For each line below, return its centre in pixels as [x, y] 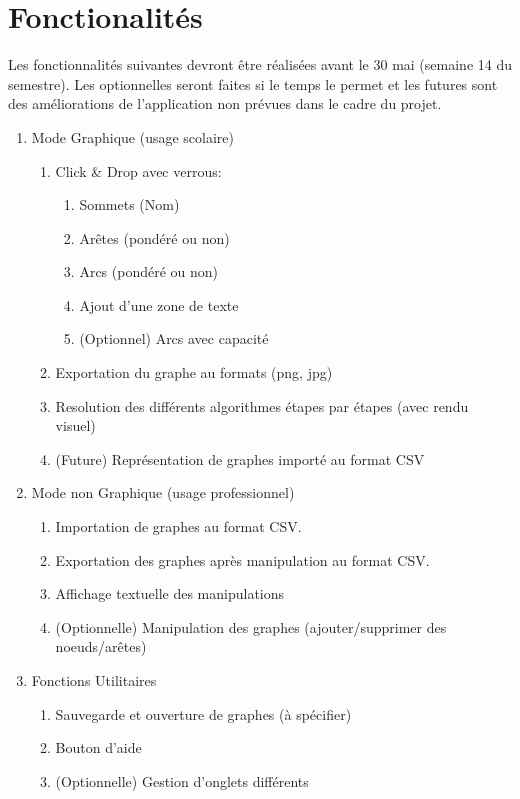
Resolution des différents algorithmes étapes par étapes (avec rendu [262, 405]
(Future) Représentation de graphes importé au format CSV [240, 458]
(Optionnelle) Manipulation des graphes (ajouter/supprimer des [251, 626]
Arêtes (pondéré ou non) [154, 237]
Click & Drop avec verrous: [138, 170]
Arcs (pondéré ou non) [149, 271]
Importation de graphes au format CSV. [178, 526]
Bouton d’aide [98, 747]
